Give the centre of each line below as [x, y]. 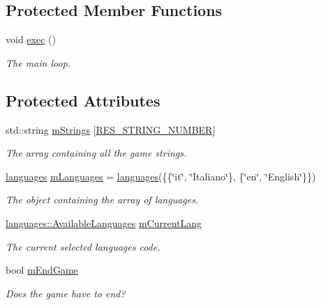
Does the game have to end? [66, 293]
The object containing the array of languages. [102, 200]
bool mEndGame [42, 270]
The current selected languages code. [83, 246]
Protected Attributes [83, 100]
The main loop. [38, 62]
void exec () [31, 39]
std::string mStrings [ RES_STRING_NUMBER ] [111, 129]
